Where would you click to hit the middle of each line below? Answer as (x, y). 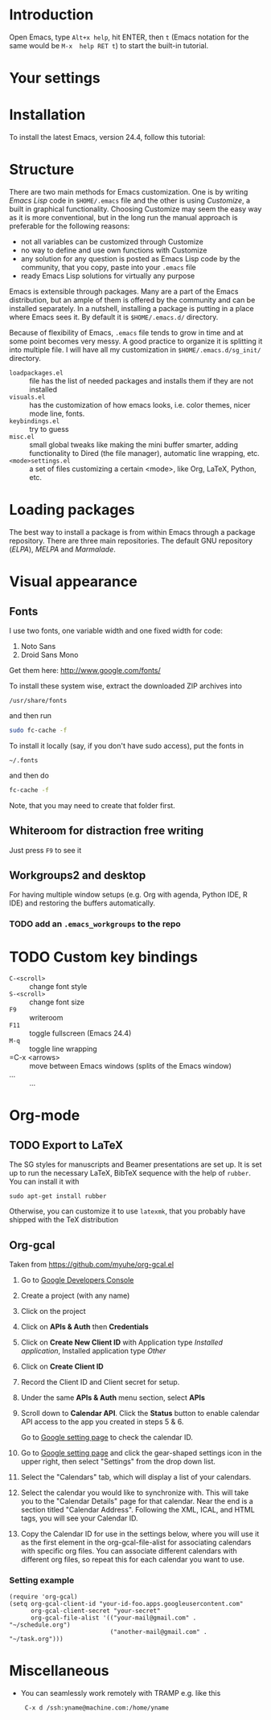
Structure (42, 170)
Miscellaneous (59, 1671)
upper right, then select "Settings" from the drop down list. (118, 1461)
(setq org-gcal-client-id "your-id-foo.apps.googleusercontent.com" (126, 1604)
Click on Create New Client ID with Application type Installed (122, 1342)
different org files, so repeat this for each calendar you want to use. (132, 1559)
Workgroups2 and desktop (78, 875)
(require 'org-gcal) (44, 1597)
